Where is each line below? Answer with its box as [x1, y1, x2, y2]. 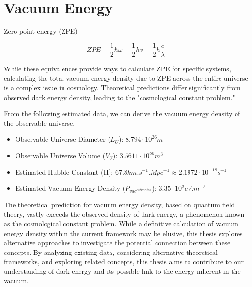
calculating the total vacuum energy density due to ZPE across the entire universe [4, 73, 248, 83]
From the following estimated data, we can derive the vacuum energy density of [4, 108, 240, 118]
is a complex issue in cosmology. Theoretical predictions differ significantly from [4, 82, 241, 92]
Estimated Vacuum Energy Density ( [15, 183, 126, 193]
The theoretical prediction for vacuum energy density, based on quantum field [4, 199, 235, 209]
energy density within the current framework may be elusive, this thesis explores [4, 228, 243, 238]
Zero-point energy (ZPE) [4, 26, 78, 36]
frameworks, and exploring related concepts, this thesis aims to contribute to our [4, 256, 244, 267]
